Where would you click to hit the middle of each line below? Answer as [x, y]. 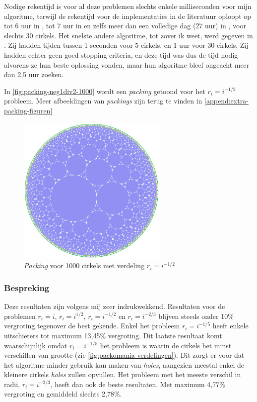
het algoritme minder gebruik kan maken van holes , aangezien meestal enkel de [124, 364]
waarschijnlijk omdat [36, 345]
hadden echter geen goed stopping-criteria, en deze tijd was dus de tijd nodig [121, 54]
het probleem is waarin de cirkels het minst [166, 345]
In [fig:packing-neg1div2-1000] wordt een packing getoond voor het [105, 91]
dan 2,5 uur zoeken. [34, 74]
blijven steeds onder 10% [196, 316]
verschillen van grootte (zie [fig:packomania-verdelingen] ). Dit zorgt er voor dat [124, 355]
